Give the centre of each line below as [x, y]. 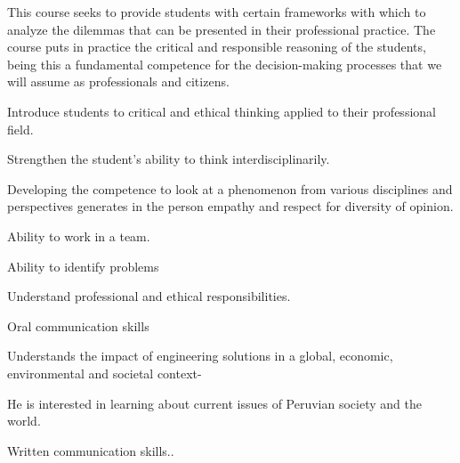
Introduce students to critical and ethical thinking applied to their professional [222, 111]
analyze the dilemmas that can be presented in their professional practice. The [222, 29]
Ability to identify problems [83, 266]
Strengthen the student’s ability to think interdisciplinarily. [169, 159]
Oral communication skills [78, 325]
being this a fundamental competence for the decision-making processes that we [225, 64]
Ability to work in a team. [79, 236]
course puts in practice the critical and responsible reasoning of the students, [217, 47]
